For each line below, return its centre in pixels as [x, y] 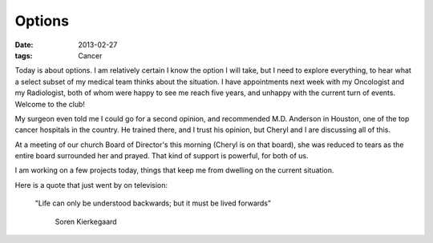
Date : [24, 45]
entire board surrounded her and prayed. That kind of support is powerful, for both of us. [162, 156]
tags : [24, 55]
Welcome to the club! [50, 104]
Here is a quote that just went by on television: [91, 185]
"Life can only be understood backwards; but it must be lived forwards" [153, 203]
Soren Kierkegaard [86, 221]
